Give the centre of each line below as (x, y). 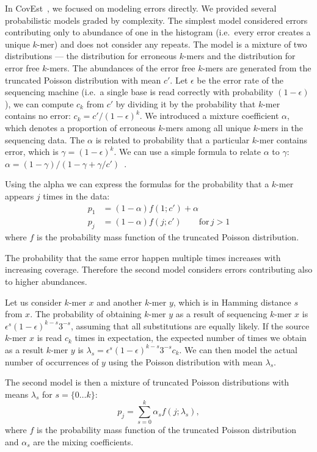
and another (119, 302)
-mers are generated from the (257, 67)
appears (20, 196)
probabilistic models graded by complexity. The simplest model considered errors (156, 20)
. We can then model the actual (238, 349)
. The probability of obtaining (86, 314)
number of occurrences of (52, 361)
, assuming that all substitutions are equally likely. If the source (190, 325)
